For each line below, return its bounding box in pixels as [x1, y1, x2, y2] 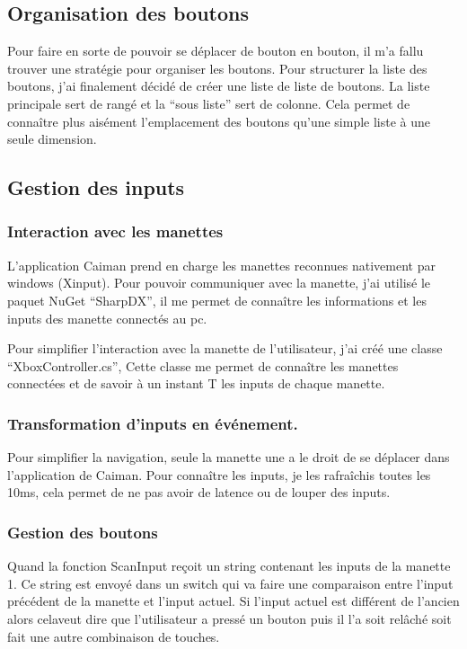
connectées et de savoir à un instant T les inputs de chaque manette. [7, 374, 385, 393]
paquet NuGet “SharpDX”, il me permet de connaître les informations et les [7, 290, 427, 309]
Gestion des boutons [7, 520, 158, 543]
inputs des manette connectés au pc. [7, 308, 207, 327]
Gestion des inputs [7, 173, 185, 201]
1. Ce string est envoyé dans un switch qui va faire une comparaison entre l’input [7, 573, 454, 592]
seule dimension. [7, 129, 97, 148]
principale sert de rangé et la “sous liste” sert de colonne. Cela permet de [7, 93, 410, 112]
